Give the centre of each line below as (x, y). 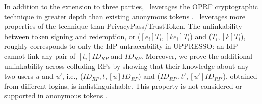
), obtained (240, 76)
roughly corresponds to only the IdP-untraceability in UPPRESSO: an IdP (121, 46)
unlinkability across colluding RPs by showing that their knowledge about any (126, 66)
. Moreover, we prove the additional (197, 56)
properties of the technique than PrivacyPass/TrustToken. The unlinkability (123, 26)
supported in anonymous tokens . (56, 96)
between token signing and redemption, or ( (72, 36)
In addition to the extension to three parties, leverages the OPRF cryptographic (131, 6)
